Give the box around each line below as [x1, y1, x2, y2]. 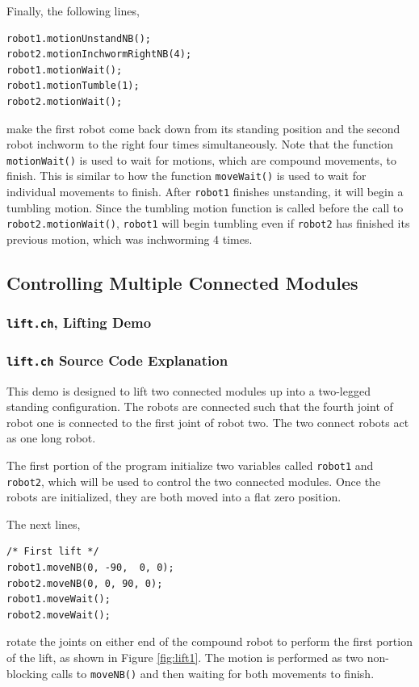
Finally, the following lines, [6, 2, 140, 19]
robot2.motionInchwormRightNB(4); [6, 48, 192, 61]
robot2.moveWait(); [6, 609, 111, 621]
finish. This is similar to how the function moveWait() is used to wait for [6, 167, 367, 184]
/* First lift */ [6, 546, 99, 558]
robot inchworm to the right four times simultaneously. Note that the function [6, 136, 394, 153]
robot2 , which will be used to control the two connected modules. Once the [6, 472, 381, 489]
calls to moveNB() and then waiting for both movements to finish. [51, 664, 375, 681]
